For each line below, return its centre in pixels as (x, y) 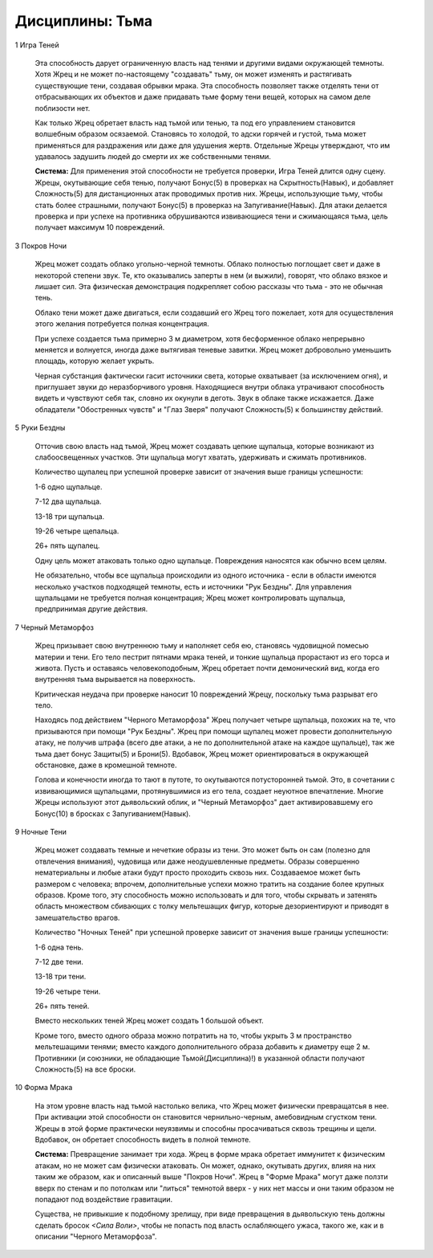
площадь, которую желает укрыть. (95, 361)
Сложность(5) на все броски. (85, 1069)
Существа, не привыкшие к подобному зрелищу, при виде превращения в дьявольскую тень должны (210, 1214)
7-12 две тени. (59, 962)
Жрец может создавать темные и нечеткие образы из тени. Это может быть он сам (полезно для (202, 850)
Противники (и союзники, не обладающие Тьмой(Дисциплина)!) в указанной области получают (200, 1058)
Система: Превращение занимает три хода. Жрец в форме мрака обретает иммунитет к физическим (210, 1154)
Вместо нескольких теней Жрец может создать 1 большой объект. (149, 1021)
